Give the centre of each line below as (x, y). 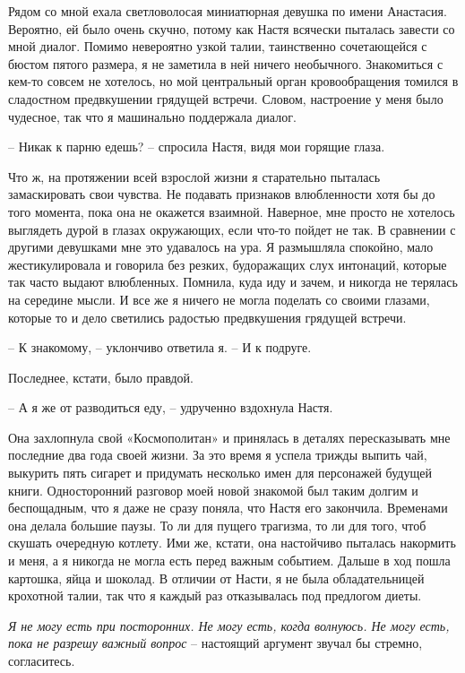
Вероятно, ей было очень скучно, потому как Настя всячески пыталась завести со (232, 28)
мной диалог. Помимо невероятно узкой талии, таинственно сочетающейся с (218, 46)
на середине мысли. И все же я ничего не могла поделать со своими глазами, (219, 299)
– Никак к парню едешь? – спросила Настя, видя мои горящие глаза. (197, 147)
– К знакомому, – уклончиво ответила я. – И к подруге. (160, 347)
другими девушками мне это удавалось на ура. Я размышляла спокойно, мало (221, 247)
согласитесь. (42, 660)
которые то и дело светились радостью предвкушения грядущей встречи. (207, 317)
